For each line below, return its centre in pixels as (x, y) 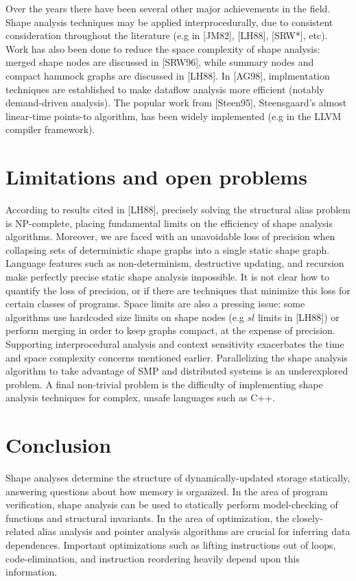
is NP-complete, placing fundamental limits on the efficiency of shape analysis (169, 223)
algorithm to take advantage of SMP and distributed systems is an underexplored (177, 371)
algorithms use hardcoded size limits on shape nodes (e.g (125, 317)
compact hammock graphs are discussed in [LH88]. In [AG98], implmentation (168, 75)
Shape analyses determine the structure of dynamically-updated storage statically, (178, 478)
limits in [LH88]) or (298, 317)
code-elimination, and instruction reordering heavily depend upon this (153, 558)
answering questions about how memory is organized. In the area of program (167, 491)
